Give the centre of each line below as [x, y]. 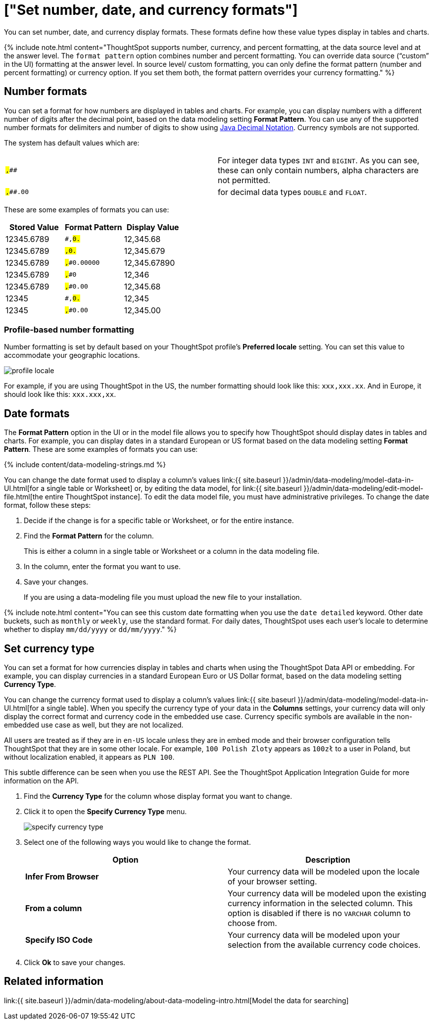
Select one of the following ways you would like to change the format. [137, 842]
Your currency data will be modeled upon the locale [324, 872]
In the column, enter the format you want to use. [102, 567]
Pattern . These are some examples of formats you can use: [101, 449]
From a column [54, 908]
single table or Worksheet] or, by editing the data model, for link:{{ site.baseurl [174, 488]
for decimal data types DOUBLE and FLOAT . [292, 192]
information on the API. [41, 781]
